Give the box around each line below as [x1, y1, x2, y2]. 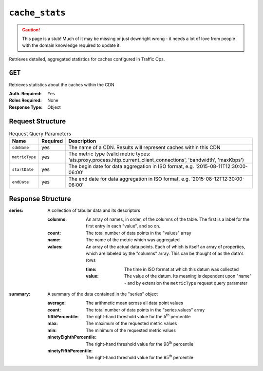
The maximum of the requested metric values [86, 320, 177, 327]
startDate [12, 166, 34, 172]
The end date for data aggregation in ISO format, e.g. [68, 176, 190, 183]
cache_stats [9, 7, 66, 18]
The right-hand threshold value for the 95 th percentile [86, 354, 193, 361]
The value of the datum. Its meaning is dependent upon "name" [124, 273, 252, 279]
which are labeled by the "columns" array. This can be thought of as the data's [86, 250, 244, 256]
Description [68, 138, 96, 144]
